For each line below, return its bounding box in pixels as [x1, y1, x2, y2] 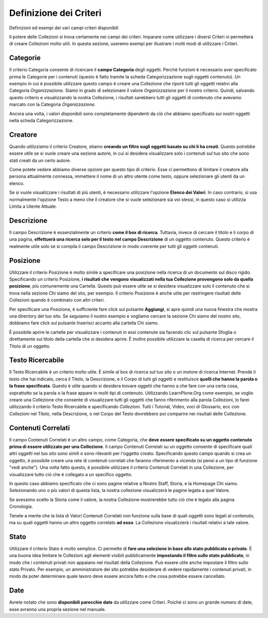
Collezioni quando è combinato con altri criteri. [9, 297, 105, 303]
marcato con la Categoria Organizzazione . [9, 102, 96, 108]
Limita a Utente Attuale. [9, 203, 57, 209]
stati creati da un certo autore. [9, 157, 71, 163]
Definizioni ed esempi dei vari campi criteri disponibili [9, 25, 119, 31]
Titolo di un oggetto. [9, 343, 51, 349]
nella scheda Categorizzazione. [9, 117, 74, 124]
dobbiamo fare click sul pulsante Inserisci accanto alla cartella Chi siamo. [9, 320, 159, 326]
